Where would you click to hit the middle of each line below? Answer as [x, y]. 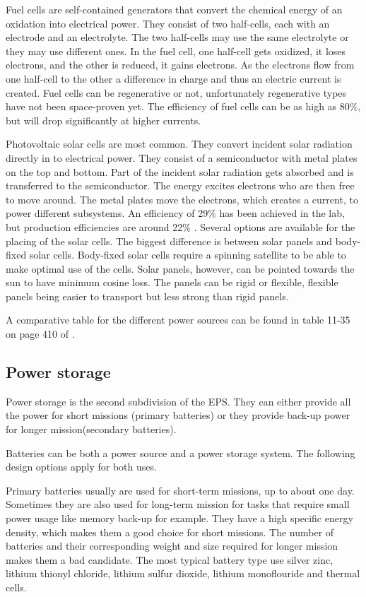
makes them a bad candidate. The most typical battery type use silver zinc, [170, 559]
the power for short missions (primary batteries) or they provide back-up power [178, 415]
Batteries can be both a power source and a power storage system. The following [181, 453]
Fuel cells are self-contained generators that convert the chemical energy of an [174, 9]
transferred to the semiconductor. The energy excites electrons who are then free [180, 185]
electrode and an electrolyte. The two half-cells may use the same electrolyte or [177, 37]
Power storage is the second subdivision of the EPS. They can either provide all [178, 401]
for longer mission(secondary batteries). [91, 429]
